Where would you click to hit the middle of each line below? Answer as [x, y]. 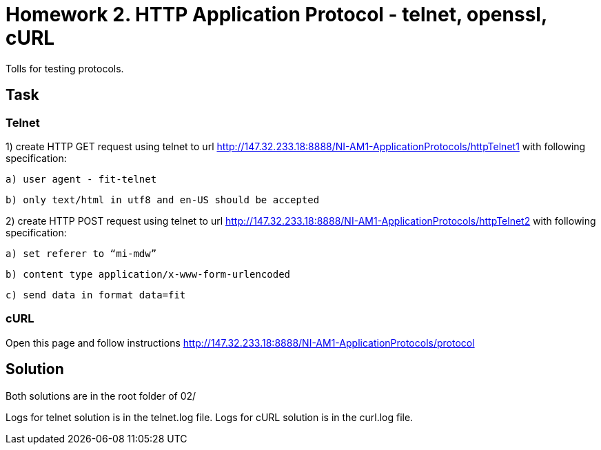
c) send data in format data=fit [96, 295]
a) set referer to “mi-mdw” [81, 253]
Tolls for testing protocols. [65, 68]
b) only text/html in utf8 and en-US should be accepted [163, 200]
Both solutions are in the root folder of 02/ [101, 396]
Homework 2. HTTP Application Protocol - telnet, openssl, [276, 14]
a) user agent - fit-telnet [81, 179]
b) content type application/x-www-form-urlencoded [148, 274]
